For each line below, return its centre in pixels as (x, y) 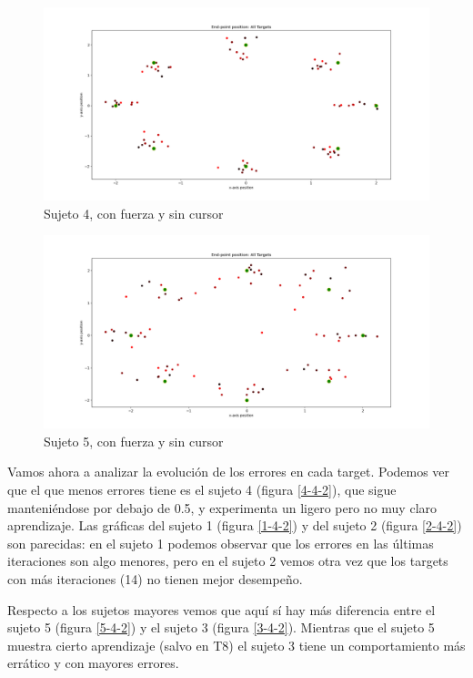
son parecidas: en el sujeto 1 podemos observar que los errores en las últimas (221, 543)
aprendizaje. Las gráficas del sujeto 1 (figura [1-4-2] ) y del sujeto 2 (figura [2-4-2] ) (235, 525)
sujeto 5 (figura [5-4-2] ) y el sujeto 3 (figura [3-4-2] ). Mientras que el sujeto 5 (221, 627)
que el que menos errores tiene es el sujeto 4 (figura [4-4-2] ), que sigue (202, 489)
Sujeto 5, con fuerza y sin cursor (134, 441)
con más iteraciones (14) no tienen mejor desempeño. (155, 578)
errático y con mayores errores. (93, 663)
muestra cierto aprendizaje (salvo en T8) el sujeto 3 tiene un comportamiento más (236, 645)
